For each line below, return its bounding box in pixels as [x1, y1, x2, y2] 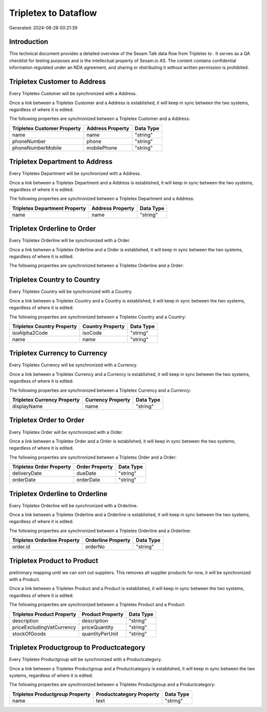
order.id [12, 543, 31, 550]
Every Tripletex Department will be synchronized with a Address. [9, 171, 141, 177]
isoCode [82, 329, 102, 336]
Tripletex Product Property [12, 610, 77, 617]
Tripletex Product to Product [9, 556, 98, 565]
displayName [12, 403, 43, 410]
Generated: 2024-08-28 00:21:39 [9, 25, 78, 31]
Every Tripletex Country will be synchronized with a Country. [9, 289, 133, 295]
